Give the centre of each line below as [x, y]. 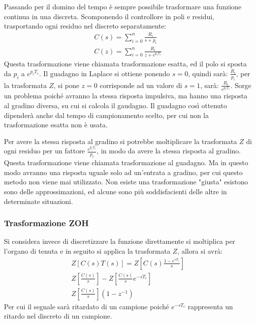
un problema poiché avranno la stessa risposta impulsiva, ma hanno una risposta [126, 96]
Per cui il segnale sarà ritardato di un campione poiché [87, 306]
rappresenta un [210, 306]
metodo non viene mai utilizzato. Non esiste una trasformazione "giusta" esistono [126, 182]
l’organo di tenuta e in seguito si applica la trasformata [87, 250]
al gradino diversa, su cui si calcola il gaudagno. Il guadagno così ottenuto [116, 105]
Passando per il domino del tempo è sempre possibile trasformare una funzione [123, 6]
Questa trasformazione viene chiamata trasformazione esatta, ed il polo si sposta [125, 64]
